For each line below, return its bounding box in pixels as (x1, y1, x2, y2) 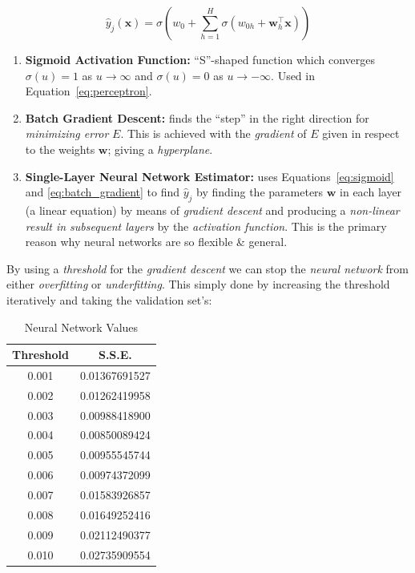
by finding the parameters (196, 184, 324, 200)
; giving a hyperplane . (107, 140, 213, 157)
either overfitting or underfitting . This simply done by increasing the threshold (6, 276, 390, 293)
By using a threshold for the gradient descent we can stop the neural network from (6, 260, 409, 276)
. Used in (271, 67, 315, 83)
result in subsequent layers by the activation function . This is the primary (25, 217, 387, 234)
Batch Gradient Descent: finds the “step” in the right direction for (25, 109, 369, 126)
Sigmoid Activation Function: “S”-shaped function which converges (25, 51, 376, 67)
